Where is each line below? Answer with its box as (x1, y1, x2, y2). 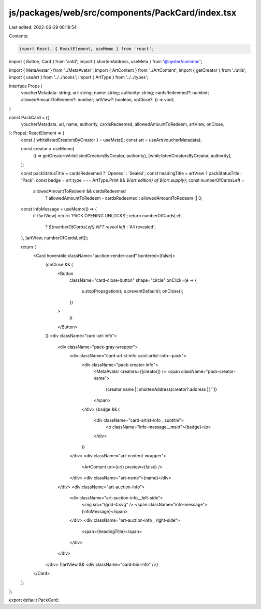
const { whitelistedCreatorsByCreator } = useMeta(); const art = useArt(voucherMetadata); (21, 137, 202, 143)
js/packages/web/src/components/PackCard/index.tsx (9, 7, 237, 18)
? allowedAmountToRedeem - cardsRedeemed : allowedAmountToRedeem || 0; (45, 195, 203, 201)
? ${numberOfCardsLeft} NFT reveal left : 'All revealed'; (45, 224, 156, 230)
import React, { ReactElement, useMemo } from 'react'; (19, 46, 155, 51)
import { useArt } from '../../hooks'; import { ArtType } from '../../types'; (9, 74, 148, 80)
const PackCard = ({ (9, 114, 49, 120)
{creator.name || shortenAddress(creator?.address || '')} (105, 386, 217, 392)
